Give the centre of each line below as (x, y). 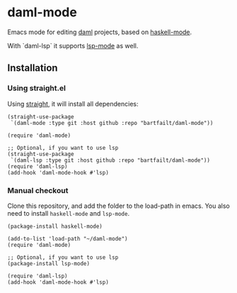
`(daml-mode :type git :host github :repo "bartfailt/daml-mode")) (112, 123)
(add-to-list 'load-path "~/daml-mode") (68, 238)
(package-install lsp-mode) (49, 263)
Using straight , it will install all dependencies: (73, 104)
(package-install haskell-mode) (55, 226)
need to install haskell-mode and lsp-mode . (68, 213)
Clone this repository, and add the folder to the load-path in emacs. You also (118, 206)
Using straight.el (36, 88)
